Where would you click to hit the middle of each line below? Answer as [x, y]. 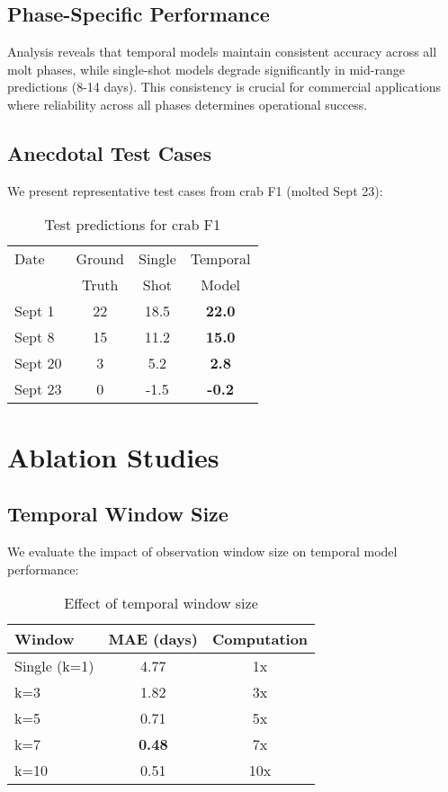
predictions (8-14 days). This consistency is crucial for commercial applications [224, 87]
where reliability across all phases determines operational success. [188, 104]
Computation [260, 639]
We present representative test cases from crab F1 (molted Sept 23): [195, 190]
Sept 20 [38, 363]
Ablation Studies [113, 456]
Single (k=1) [54, 666]
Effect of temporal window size [161, 603]
